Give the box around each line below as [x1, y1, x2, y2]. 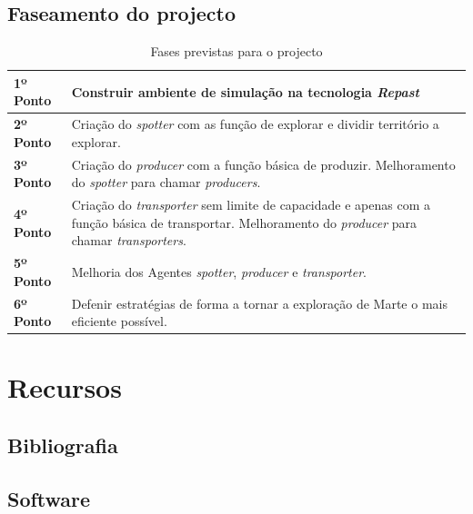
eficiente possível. [71, 311, 167, 331]
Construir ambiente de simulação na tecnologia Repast [71, 82, 419, 101]
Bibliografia [7, 431, 118, 460]
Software [7, 484, 91, 512]
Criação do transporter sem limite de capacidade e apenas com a [71, 195, 430, 214]
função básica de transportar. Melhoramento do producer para [71, 213, 418, 232]
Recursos [7, 369, 122, 406]
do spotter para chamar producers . [71, 173, 261, 192]
